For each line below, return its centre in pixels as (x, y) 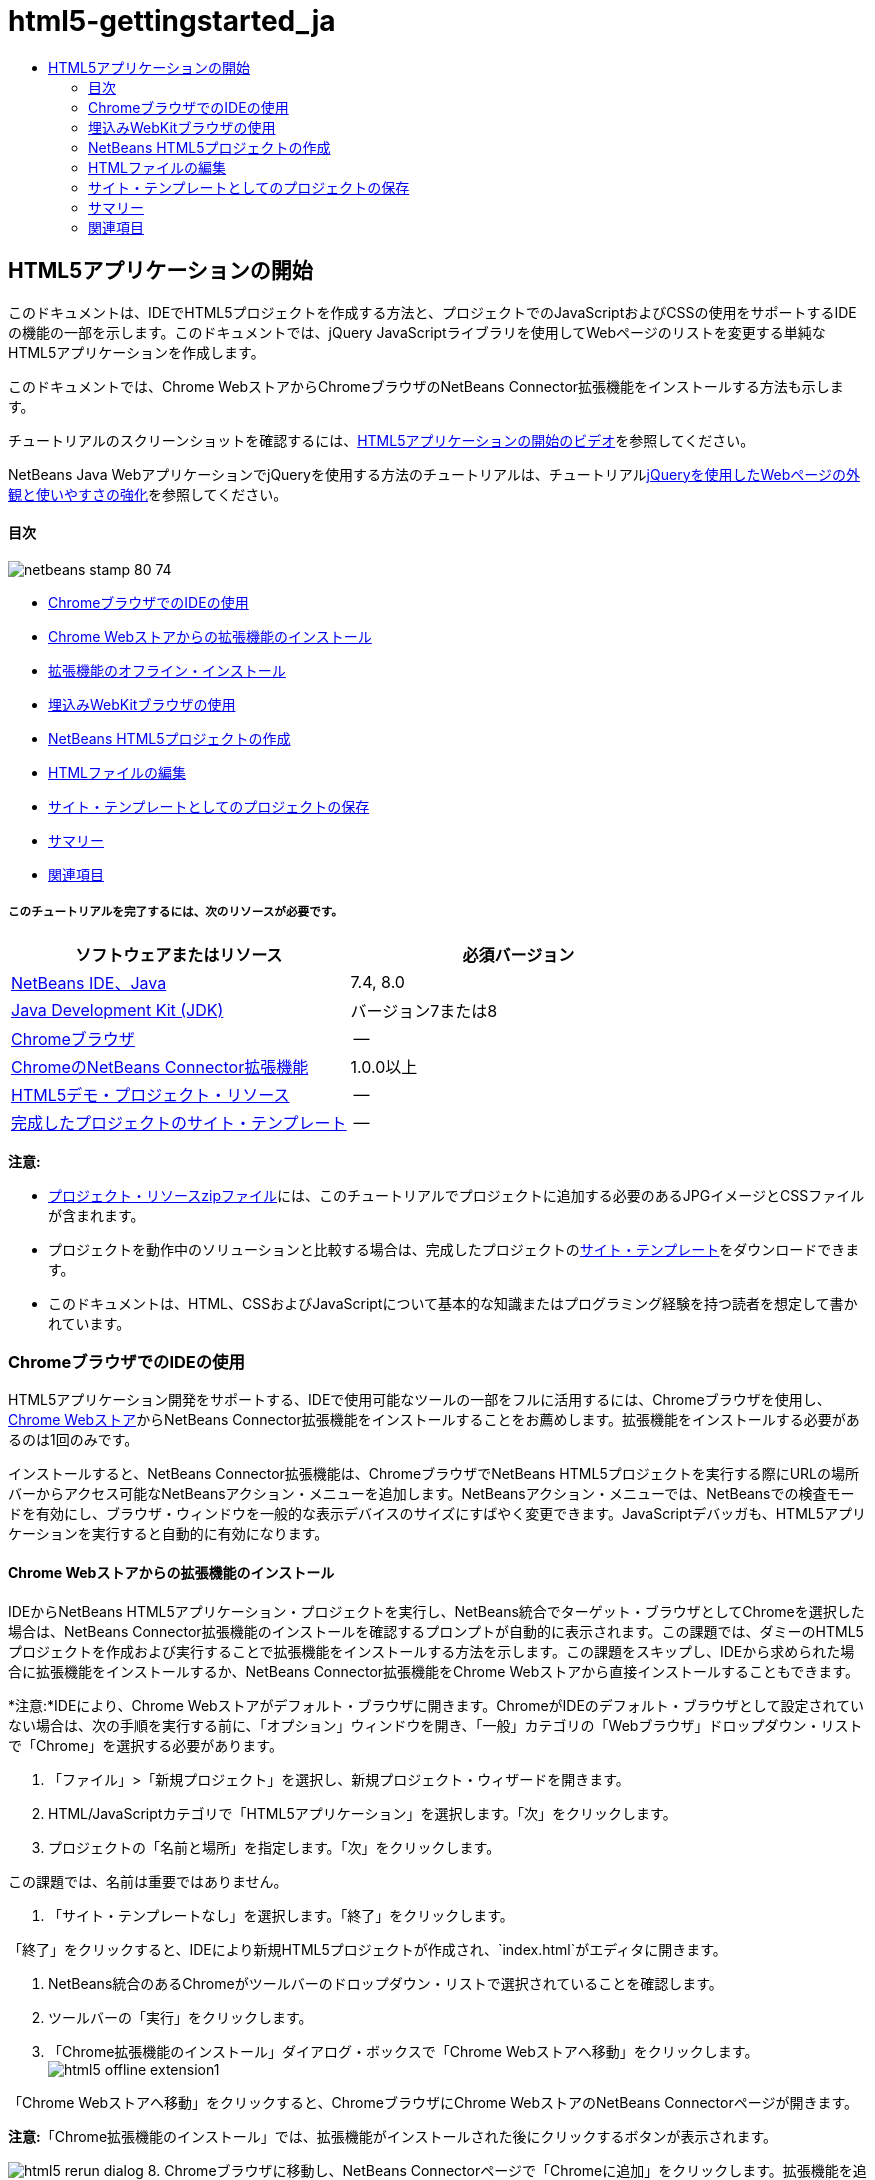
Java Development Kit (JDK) (117, 1009)
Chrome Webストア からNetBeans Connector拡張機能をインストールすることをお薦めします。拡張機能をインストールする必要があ (434, 1420)
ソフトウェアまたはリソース (179, 954)
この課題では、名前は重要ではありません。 (148, 1881)
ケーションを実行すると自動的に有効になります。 (168, 1534)
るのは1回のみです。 (73, 1440)
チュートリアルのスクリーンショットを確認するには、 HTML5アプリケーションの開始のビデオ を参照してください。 (381, 440)
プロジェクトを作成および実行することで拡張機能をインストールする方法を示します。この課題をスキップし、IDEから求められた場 (431, 1651)
